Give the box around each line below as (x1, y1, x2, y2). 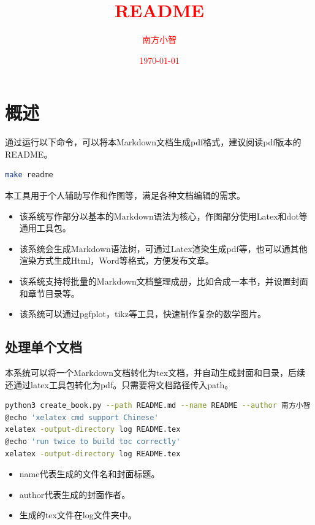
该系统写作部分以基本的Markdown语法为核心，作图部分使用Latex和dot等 (19, 209, 308, 222)
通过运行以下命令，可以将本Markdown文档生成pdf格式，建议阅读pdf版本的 (5, 136, 302, 148)
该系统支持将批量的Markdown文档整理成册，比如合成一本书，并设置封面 (19, 275, 308, 287)
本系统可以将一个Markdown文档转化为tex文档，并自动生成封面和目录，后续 (5, 366, 306, 378)
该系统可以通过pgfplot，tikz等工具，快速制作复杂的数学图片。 (19, 307, 266, 320)
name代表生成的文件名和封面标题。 (19, 467, 160, 480)
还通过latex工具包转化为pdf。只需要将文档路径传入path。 (5, 378, 233, 391)
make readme (5, 171, 53, 180)
